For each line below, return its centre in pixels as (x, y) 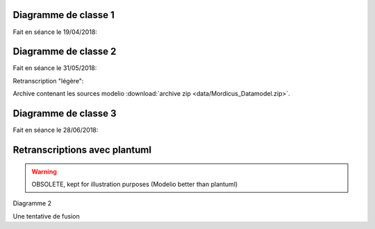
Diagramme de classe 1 (64, 15)
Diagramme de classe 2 (65, 52)
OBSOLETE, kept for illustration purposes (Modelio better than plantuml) (135, 184)
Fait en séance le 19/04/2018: (55, 32)
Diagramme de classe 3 (65, 113)
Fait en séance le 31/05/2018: (55, 68)
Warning (44, 171)
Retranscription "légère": (48, 80)
